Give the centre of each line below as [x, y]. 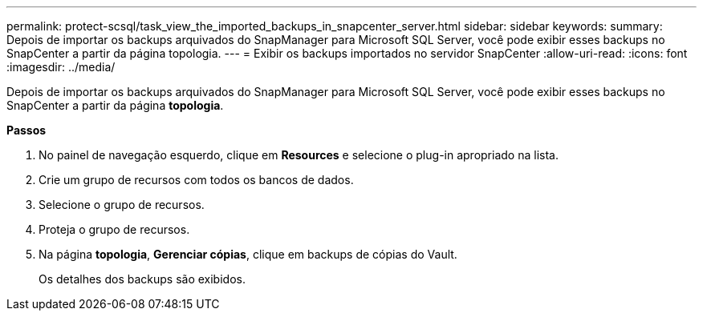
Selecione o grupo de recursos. [122, 205]
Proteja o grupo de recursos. [114, 229]
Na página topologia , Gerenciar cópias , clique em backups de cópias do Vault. [248, 254]
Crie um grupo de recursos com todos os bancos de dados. [196, 180]
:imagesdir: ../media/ [61, 67]
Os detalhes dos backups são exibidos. [142, 279]
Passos [26, 130]
